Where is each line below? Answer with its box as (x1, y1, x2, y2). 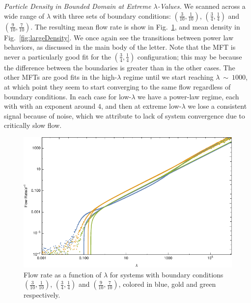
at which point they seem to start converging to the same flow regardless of (4, 81, 231, 91)
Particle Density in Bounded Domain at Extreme (4, 1, 151, 11)
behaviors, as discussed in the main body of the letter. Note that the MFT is (4, 42, 236, 52)
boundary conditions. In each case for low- (4, 91, 132, 101)
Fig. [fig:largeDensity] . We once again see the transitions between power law (4, 32, 234, 42)
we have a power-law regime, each (138, 91, 239, 101)
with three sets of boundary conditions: (53, 10, 171, 21)
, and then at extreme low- (101, 101, 182, 111)
